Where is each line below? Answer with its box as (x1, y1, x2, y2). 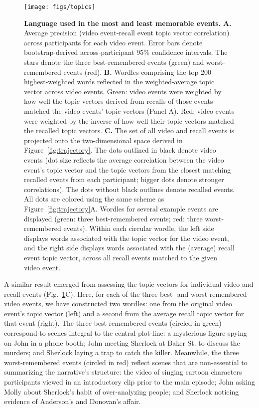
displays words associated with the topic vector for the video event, (24, 232, 229, 243)
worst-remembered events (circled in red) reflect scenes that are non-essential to (4, 357, 248, 367)
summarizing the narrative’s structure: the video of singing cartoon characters (4, 367, 242, 377)
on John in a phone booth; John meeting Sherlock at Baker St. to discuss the (4, 337, 240, 348)
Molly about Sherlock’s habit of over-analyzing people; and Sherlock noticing (4, 386, 239, 397)
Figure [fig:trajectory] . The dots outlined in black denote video (24, 145, 216, 155)
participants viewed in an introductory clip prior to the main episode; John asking (4, 377, 255, 387)
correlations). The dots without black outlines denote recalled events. (24, 184, 235, 194)
